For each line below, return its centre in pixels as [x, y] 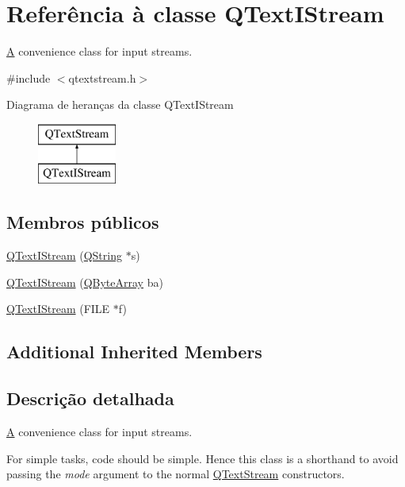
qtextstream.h [102, 77]
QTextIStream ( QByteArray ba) [85, 282]
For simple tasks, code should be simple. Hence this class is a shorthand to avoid [202, 458]
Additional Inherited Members [134, 352]
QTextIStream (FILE [58, 309]
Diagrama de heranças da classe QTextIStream [120, 104]
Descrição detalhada [90, 398]
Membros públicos [83, 222]
